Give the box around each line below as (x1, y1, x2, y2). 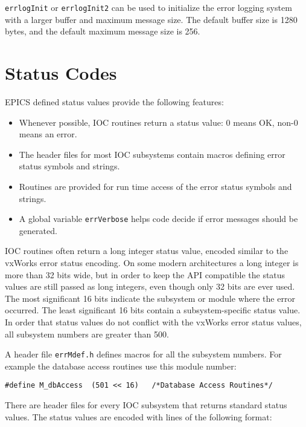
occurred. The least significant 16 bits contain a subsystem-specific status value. (5, 304, 301, 316)
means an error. (19, 128, 77, 140)
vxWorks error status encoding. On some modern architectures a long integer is (5, 256, 299, 269)
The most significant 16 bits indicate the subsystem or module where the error (5, 292, 295, 304)
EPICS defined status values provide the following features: (5, 95, 224, 108)
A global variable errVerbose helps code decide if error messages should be (19, 212, 298, 225)
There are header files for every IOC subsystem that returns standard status (5, 399, 287, 411)
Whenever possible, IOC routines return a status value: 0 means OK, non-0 (19, 116, 298, 128)
